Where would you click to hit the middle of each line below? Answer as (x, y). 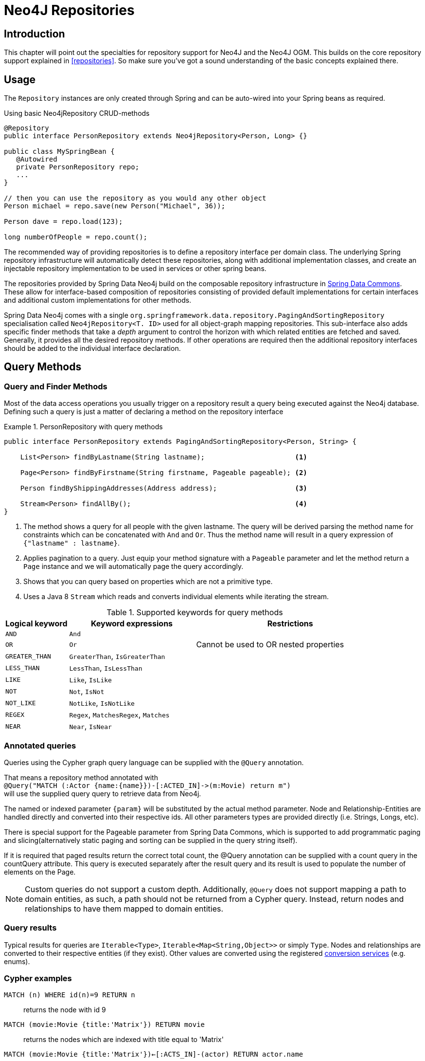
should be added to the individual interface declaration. (92, 348)
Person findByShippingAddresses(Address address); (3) (164, 488)
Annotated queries (40, 745)
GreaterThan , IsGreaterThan (117, 656)
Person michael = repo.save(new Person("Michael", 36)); (115, 206)
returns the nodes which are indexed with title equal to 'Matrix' (124, 1040)
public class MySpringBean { (59, 152)
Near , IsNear (90, 726)
